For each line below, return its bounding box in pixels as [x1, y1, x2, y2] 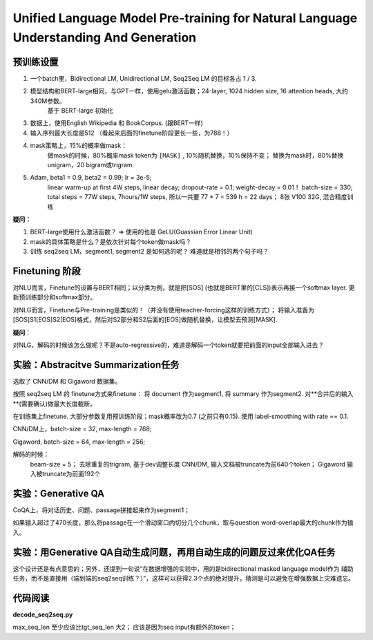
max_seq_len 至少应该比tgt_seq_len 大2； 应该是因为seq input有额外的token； [12, 623, 236, 632]
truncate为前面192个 [41, 470, 100, 478]
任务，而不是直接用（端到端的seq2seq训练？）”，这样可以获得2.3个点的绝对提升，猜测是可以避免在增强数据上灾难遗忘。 [12, 574, 355, 582]
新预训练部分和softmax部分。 [12, 293, 97, 301]
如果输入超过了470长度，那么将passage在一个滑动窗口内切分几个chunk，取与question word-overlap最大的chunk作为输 [12, 518, 354, 527]
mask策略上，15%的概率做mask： [30, 142, 128, 150]
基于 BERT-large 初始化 [47, 106, 113, 115]
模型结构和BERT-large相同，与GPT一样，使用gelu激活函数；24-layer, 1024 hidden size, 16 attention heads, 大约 [30, 87, 348, 95]
